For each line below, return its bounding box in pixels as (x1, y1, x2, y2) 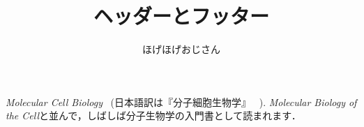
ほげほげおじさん (142, 42, 220, 57)
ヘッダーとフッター (93, 1, 269, 30)
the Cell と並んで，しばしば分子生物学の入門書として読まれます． (6, 108, 301, 123)
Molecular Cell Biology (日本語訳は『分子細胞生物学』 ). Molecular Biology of (6, 94, 357, 109)
